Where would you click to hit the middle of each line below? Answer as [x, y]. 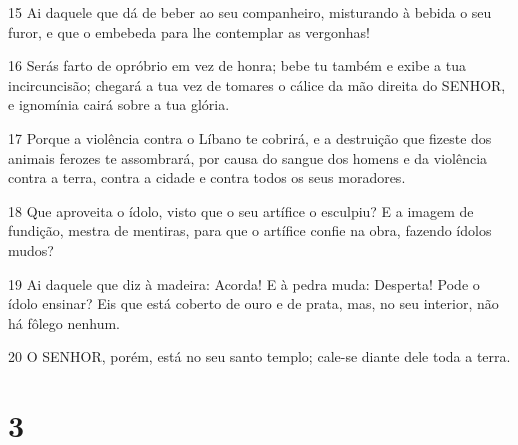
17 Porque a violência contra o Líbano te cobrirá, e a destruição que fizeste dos [250, 137]
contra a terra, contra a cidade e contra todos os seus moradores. [207, 177]
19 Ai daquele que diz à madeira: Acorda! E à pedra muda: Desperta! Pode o [244, 283]
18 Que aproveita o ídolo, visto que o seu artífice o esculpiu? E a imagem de [241, 210]
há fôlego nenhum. [64, 322]
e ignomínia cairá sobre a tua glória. [119, 104]
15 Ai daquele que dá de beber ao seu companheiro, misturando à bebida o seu [250, 12]
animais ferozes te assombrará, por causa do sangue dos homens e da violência [248, 157]
